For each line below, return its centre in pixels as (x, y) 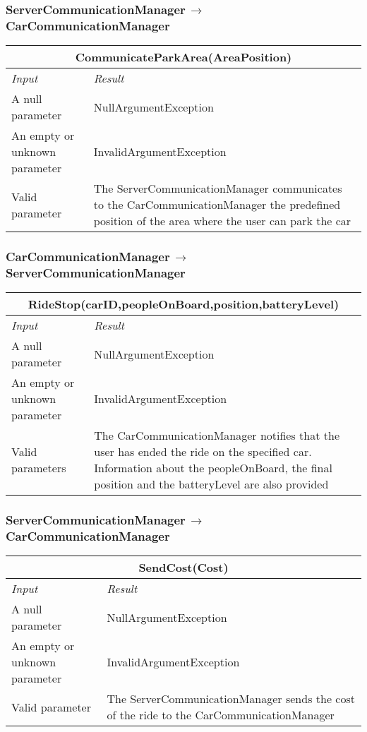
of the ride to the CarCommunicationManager (221, 715)
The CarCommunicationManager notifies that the (217, 436)
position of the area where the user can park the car (222, 221)
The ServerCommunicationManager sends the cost (231, 699)
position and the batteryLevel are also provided (211, 484)
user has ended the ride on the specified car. (203, 452)
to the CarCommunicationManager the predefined (217, 205)
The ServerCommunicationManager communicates (218, 188)
